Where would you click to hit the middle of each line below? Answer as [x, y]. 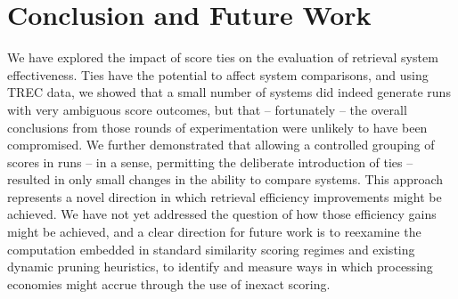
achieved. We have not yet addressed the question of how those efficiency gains [222, 214]
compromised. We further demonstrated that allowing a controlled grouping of [221, 145]
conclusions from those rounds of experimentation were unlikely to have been [217, 127]
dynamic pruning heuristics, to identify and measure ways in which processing [220, 267]
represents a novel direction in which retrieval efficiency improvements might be [225, 196]
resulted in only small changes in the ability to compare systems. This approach [225, 179]
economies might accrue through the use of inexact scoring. [169, 283]
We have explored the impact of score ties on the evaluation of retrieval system [223, 57]
